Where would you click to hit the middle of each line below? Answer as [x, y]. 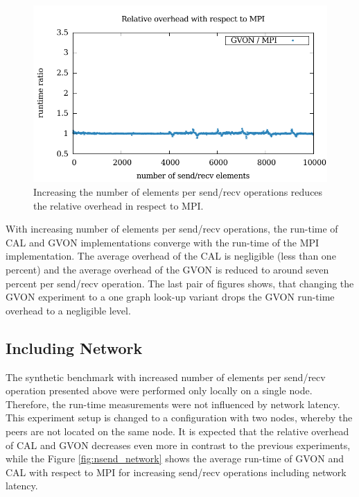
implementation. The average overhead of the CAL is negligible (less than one [171, 256]
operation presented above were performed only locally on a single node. [159, 390]
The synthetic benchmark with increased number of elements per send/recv [166, 377]
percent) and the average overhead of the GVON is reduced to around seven [167, 269]
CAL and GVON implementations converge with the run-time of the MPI [163, 242]
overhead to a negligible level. [68, 310]
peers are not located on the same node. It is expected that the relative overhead [177, 431]
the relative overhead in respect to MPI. [119, 205]
